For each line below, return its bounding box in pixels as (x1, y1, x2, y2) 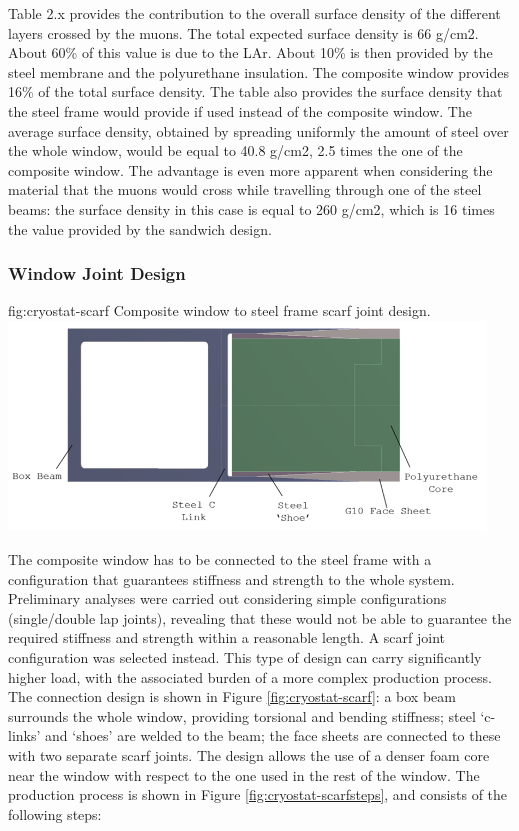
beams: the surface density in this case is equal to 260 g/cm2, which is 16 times (8, 198, 495, 219)
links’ (8, 725, 41, 746)
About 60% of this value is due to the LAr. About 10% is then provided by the (8, 42, 493, 63)
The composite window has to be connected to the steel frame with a (8, 549, 432, 570)
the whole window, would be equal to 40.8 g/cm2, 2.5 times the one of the (8, 140, 463, 161)
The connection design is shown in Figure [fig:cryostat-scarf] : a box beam (8, 686, 456, 707)
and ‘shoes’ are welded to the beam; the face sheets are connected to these (45, 725, 501, 746)
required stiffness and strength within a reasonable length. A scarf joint (8, 627, 446, 648)
